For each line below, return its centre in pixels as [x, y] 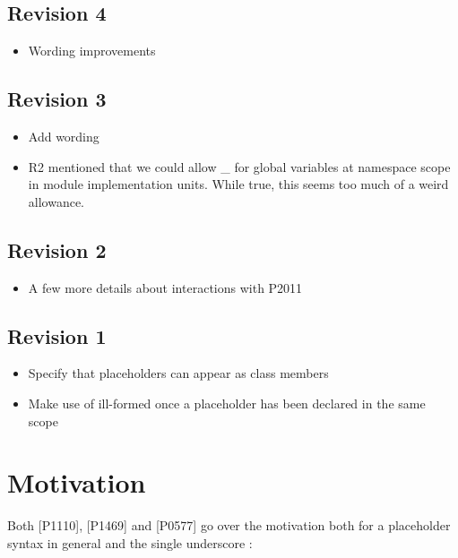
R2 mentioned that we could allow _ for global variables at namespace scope [239, 166]
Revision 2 [57, 249]
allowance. [56, 201]
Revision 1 [57, 335]
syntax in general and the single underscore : [130, 542]
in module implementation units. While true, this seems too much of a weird [238, 184]
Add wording [64, 136]
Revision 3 [57, 99]
